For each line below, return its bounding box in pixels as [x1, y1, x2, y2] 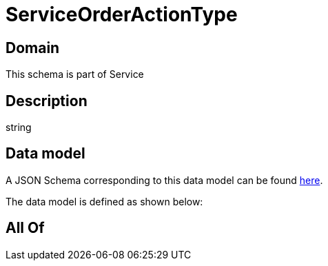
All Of [6, 219, 45, 237]
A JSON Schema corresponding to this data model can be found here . [6, 174, 323, 186]
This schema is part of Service [6, 68, 144, 81]
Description [6, 92, 88, 110]
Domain [6, 39, 60, 57]
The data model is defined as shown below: [6, 195, 203, 207]
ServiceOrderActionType [6, 3, 238, 26]
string [6, 121, 32, 134]
